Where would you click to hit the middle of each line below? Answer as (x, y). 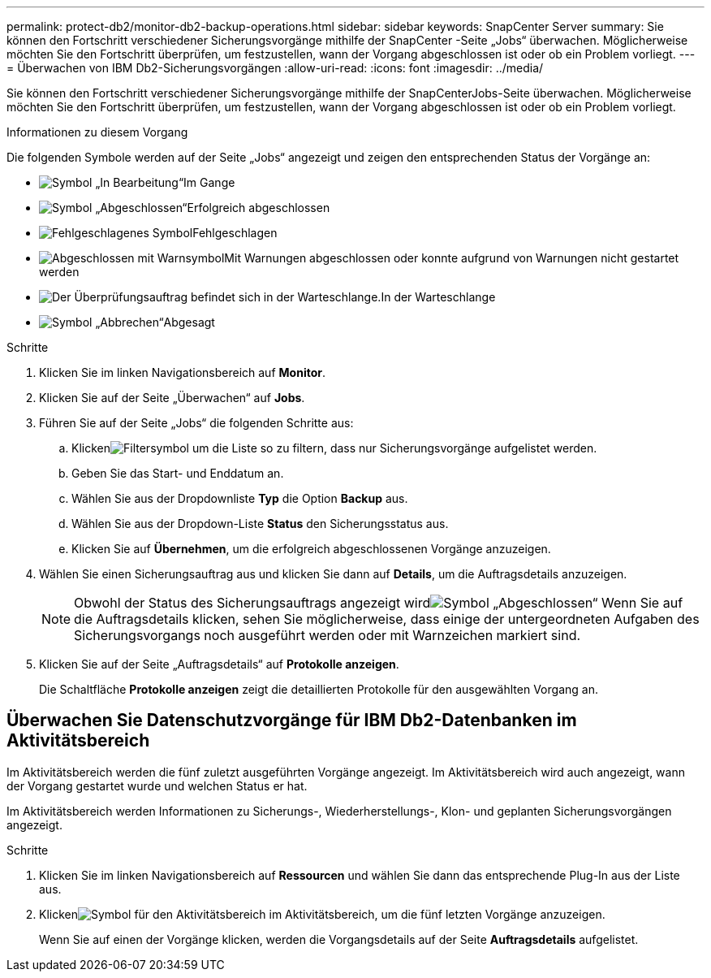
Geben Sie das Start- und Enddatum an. (178, 473)
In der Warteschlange (438, 297)
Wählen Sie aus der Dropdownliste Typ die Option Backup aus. (240, 498)
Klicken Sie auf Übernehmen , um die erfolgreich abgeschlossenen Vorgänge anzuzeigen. (311, 549)
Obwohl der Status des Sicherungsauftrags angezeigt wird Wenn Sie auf (379, 603)
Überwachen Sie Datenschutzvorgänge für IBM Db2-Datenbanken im (292, 721)
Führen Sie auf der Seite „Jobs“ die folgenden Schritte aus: (196, 423)
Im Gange (209, 182)
